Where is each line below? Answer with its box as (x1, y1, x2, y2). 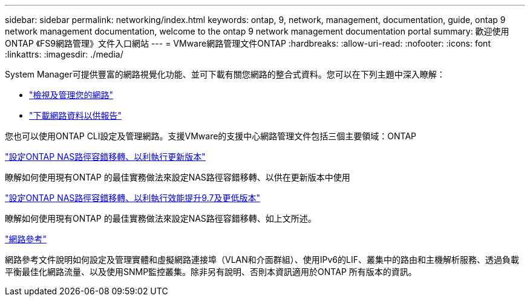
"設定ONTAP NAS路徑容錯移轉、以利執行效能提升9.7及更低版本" (5, 193, 260, 203)
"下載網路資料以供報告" (29, 110, 122, 121)
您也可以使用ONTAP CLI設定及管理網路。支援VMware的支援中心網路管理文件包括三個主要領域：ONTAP (5, 131, 417, 141)
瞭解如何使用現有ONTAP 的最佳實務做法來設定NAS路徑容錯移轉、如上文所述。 (5, 213, 316, 223)
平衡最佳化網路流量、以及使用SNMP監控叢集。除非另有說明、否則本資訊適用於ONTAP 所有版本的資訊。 (5, 266, 417, 277)
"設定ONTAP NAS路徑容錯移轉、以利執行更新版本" (5, 151, 206, 162)
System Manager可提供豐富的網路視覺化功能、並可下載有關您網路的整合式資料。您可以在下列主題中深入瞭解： (5, 69, 445, 79)
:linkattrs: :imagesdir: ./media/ (5, 49, 123, 59)
